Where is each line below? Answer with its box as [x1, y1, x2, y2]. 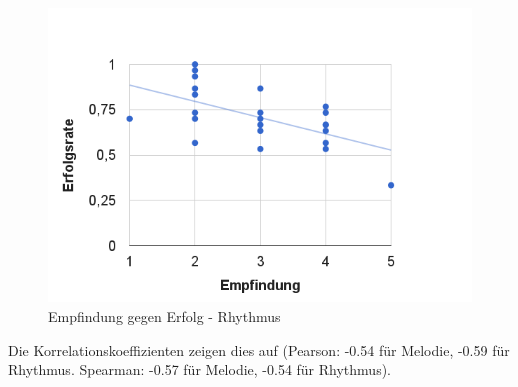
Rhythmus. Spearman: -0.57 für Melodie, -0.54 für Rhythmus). [8, 359, 391, 380]
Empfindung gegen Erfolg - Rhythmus [48, 305, 281, 326]
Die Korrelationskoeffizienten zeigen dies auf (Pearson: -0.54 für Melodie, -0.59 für [8, 339, 510, 360]
